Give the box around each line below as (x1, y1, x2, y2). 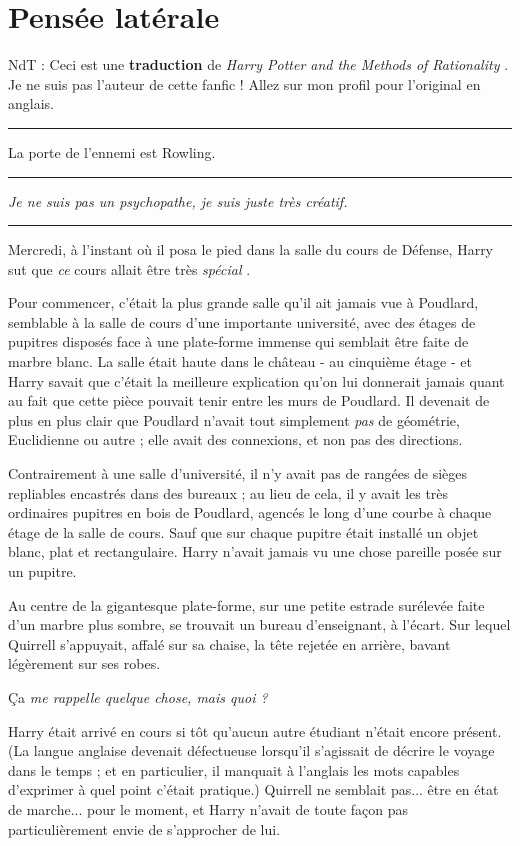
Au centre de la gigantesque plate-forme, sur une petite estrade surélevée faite (8, 594, 485, 615)
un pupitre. (8, 561, 77, 581)
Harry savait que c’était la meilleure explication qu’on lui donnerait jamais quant (8, 370, 505, 391)
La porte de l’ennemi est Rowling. (8, 141, 216, 162)
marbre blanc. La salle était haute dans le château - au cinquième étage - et (8, 351, 472, 372)
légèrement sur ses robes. (8, 653, 161, 674)
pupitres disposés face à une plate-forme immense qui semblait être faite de (8, 331, 469, 352)
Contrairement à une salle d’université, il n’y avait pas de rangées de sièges (8, 463, 468, 484)
